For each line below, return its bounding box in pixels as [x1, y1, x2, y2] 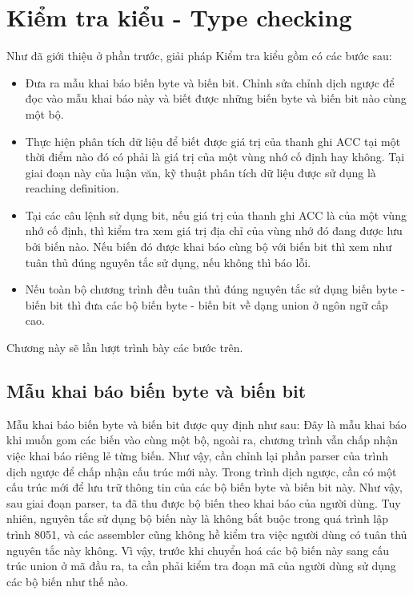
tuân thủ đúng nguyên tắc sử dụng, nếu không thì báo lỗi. [25, 253, 311, 270]
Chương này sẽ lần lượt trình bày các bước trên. [6, 339, 243, 356]
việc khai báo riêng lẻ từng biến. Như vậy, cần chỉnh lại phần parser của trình [6, 447, 389, 464]
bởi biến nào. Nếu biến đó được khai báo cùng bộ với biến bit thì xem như [25, 238, 392, 255]
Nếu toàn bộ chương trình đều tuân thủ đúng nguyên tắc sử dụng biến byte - [25, 281, 405, 297]
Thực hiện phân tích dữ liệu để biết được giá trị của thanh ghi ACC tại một [25, 132, 401, 149]
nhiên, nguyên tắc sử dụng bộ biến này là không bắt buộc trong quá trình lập [6, 510, 389, 527]
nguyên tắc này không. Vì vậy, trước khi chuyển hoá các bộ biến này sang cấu [6, 541, 390, 558]
